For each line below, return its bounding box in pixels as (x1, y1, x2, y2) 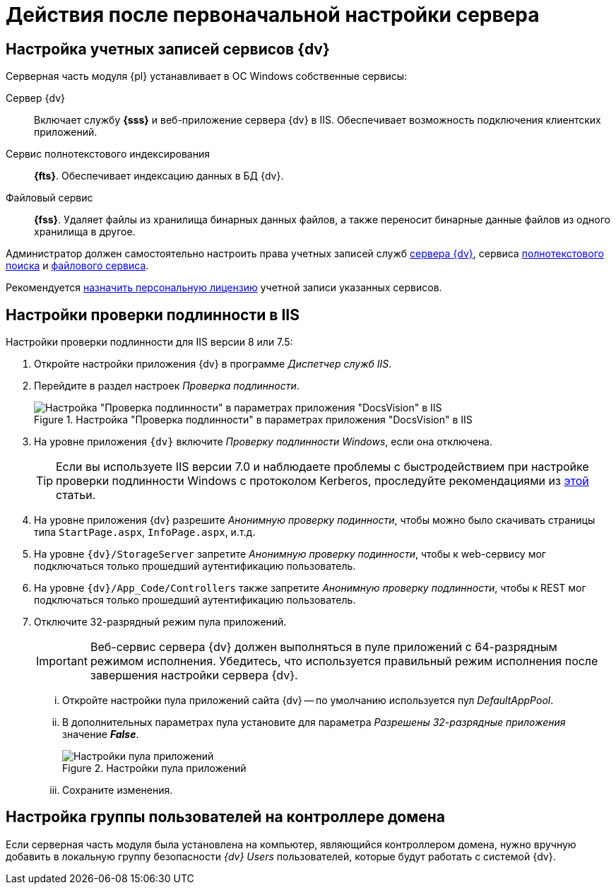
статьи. (56, 488, 96, 503)
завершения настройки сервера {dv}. (90, 668, 298, 683)
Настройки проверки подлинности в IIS (6, 305, 300, 324)
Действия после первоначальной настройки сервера (6, 3, 540, 27)
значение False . (62, 728, 139, 741)
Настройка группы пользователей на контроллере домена (6, 808, 446, 826)
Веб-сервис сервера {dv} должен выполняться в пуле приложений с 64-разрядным (90, 640, 557, 655)
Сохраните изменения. (62, 784, 173, 797)
